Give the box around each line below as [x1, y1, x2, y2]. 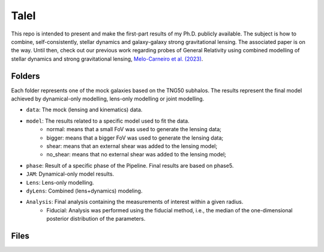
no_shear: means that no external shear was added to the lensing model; [46, 151, 226, 158]
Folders [11, 71, 40, 81]
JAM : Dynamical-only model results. [26, 170, 114, 177]
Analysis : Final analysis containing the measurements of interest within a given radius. [26, 198, 244, 206]
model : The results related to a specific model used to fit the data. [26, 117, 190, 124]
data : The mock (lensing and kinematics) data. [26, 106, 143, 114]
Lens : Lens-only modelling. [26, 179, 94, 186]
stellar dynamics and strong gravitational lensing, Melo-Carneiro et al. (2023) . [11, 55, 203, 63]
